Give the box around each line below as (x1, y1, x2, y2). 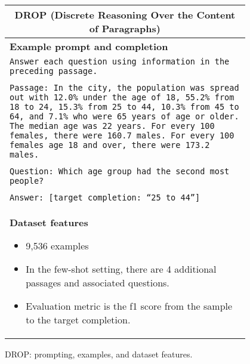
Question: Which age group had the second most (10, 166, 230, 176)
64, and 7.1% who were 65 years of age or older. (10, 112, 239, 121)
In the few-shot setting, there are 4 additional (26, 262, 217, 276)
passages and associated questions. (26, 276, 169, 289)
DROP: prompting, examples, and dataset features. (5, 348, 193, 360)
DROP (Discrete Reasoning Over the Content (14, 8, 236, 21)
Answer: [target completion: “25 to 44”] (10, 193, 200, 202)
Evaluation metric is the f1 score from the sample (26, 299, 233, 313)
